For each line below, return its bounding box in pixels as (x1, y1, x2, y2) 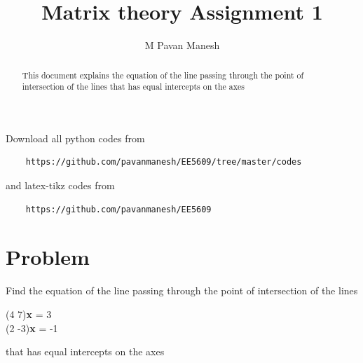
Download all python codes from (6, 130, 145, 145)
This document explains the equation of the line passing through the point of (22, 69, 304, 81)
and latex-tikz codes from (6, 178, 115, 193)
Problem (6, 242, 90, 271)
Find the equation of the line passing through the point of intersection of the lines (6, 283, 358, 298)
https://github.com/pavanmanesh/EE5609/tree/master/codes (25, 157, 302, 167)
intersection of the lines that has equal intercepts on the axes (22, 81, 245, 93)
